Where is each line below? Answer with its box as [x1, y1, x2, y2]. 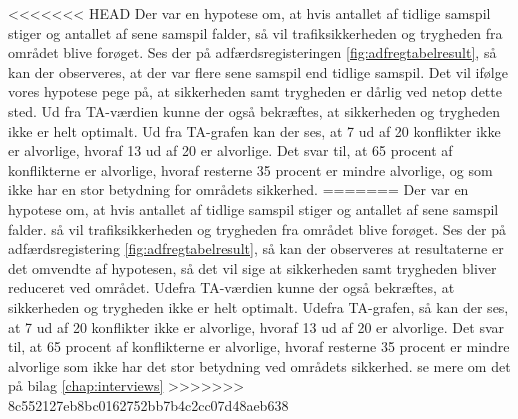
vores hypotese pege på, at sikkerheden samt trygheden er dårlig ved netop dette [8, 81, 502, 102]
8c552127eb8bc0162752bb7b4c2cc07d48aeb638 [8, 394, 289, 415]
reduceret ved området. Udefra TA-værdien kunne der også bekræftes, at [8, 277, 455, 298]
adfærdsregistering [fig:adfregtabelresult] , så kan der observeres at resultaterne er [8, 238, 504, 259]
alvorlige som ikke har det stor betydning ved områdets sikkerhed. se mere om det [8, 355, 511, 376]
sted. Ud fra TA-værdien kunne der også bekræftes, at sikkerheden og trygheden [8, 100, 501, 121]
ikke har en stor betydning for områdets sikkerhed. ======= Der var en [8, 179, 469, 200]
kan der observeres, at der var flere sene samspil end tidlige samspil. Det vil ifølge [8, 61, 508, 82]
